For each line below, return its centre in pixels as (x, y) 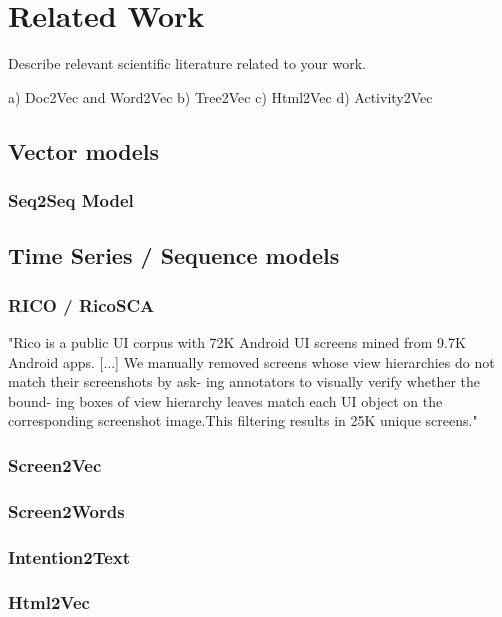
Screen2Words (66, 510)
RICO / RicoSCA (81, 304)
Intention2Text (69, 556)
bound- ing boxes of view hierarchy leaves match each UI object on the (225, 400)
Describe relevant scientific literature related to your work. (187, 63)
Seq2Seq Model (71, 200)
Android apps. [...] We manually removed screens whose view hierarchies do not (251, 361)
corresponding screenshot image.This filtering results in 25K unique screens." (243, 420)
